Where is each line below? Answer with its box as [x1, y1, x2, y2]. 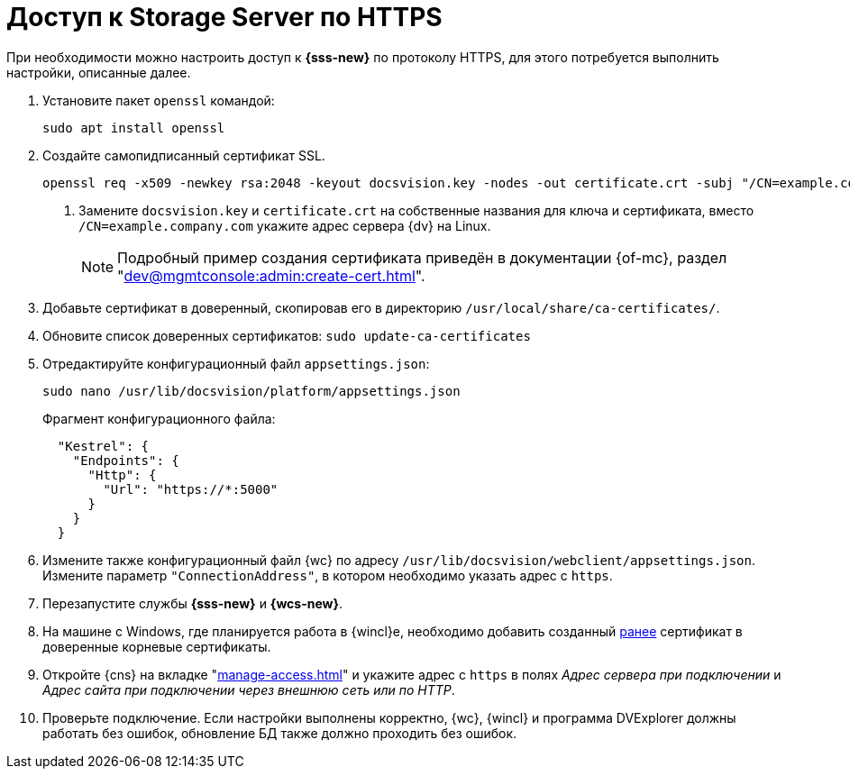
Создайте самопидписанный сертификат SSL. [42, 147, 325, 163]
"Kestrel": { [57, 438, 150, 453]
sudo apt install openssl [42, 120, 225, 135]
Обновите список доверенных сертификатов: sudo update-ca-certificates [42, 327, 531, 343]
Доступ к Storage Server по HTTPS [6, 2, 443, 32]
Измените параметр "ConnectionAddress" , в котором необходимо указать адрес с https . [42, 567, 613, 583]
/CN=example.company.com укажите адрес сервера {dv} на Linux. [78, 217, 491, 233]
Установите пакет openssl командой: [42, 92, 275, 108]
